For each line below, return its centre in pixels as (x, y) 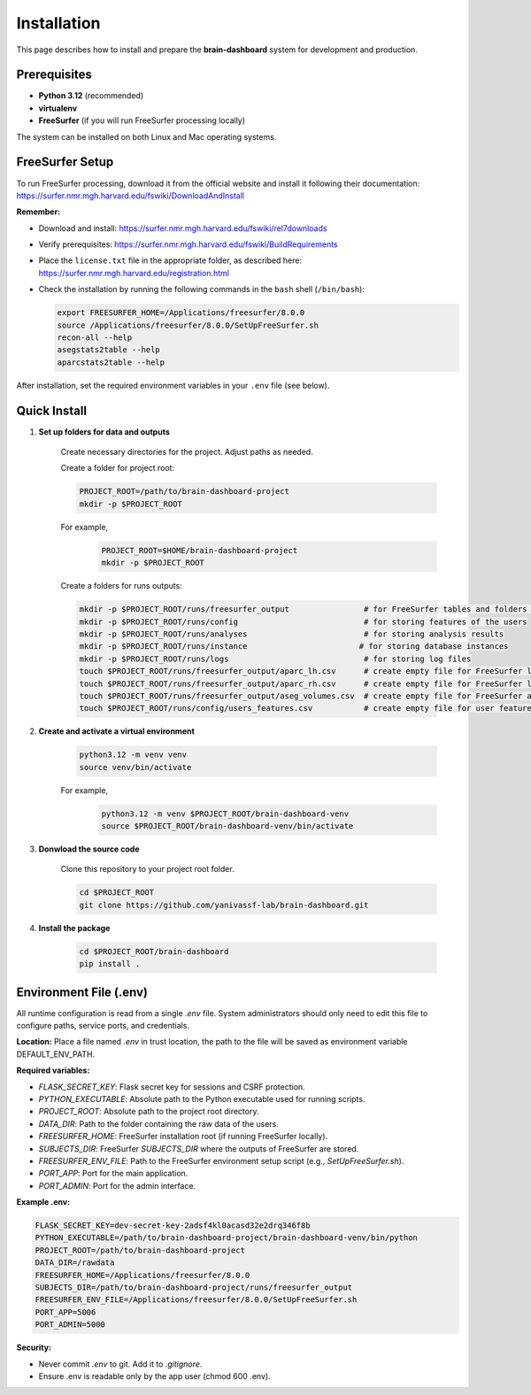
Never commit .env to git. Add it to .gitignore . (120, 1364)
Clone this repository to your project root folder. (147, 869)
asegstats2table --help (109, 350)
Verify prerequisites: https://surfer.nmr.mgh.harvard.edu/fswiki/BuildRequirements (188, 244)
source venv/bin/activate (135, 767)
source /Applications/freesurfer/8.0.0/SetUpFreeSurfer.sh (188, 325)
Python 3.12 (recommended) (91, 96)
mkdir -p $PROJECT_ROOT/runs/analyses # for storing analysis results (292, 634)
